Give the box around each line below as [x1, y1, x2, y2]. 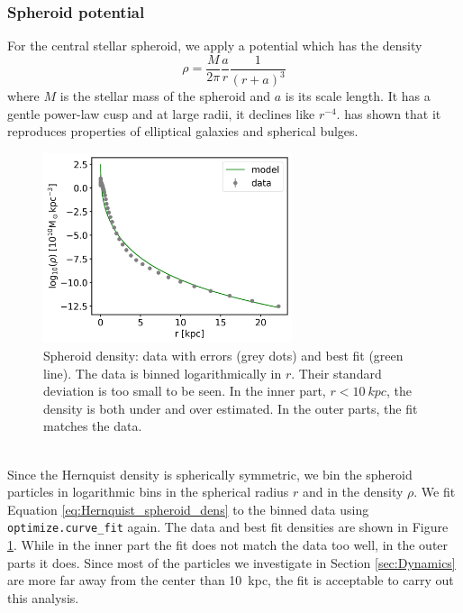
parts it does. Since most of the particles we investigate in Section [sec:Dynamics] [7, 553, 456, 572]
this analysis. [7, 588, 79, 607]
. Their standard [291, 363, 382, 382]
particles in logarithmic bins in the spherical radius [7, 482, 289, 501]
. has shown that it [336, 104, 441, 123]
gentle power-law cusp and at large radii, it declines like [7, 104, 315, 123]
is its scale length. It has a [285, 87, 431, 105]
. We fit [413, 482, 456, 501]
